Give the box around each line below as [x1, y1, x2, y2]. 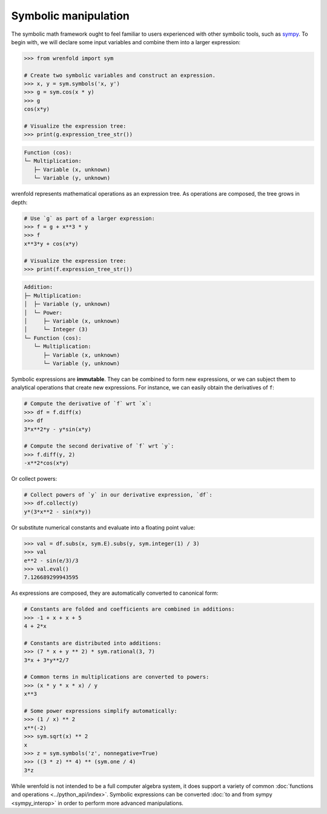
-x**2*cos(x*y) [24, 460, 69, 466]
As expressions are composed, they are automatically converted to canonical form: [11, 589, 219, 597]
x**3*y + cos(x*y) [24, 240, 79, 247]
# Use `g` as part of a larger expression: [24, 215, 156, 222]
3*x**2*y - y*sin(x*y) [24, 426, 91, 432]
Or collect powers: [11, 475, 58, 483]
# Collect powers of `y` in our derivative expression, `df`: [24, 491, 213, 498]
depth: [11, 199, 28, 206]
